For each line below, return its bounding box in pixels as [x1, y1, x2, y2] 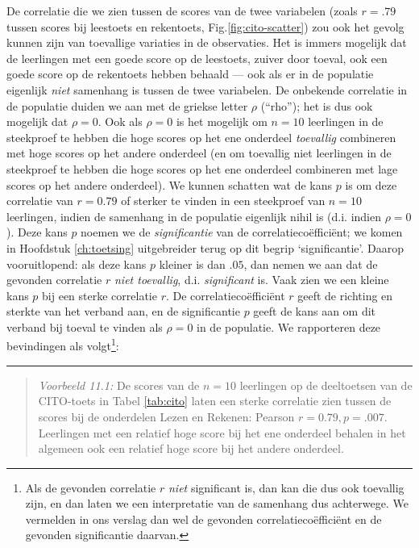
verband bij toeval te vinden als [6, 318, 163, 335]
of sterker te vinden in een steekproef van [121, 192, 326, 209]
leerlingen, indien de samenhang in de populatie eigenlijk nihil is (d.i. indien [6, 207, 381, 224]
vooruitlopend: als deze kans [6, 255, 147, 272]
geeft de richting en [297, 287, 393, 303]
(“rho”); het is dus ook [260, 97, 373, 114]
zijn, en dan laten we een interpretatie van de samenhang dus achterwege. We [25, 495, 409, 512]
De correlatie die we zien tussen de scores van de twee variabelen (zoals [6, 2, 358, 19]
